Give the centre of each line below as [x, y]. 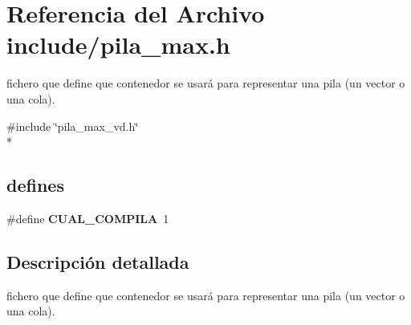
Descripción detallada [98, 261]
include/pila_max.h [118, 45]
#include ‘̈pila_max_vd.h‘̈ [73, 126]
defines [35, 185]
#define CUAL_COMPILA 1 [88, 218]
